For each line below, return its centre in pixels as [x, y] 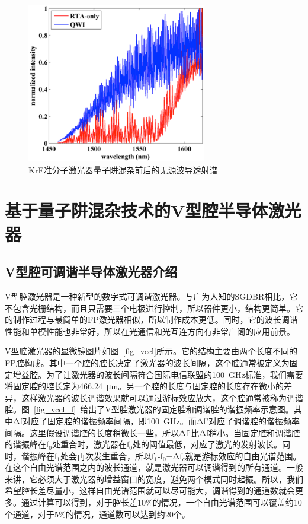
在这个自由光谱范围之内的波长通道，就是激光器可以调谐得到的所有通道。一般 [154, 467]
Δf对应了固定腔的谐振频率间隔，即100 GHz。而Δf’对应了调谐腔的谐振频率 [156, 420]
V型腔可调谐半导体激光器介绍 [91, 271]
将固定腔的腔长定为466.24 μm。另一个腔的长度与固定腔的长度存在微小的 [145, 386]
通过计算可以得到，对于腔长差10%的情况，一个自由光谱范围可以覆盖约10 [161, 502]
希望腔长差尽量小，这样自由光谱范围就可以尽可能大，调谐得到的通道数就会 [150, 490]
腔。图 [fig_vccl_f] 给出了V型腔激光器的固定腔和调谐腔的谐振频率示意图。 [149, 409]
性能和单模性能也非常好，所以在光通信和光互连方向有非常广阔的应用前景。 [150, 331]
